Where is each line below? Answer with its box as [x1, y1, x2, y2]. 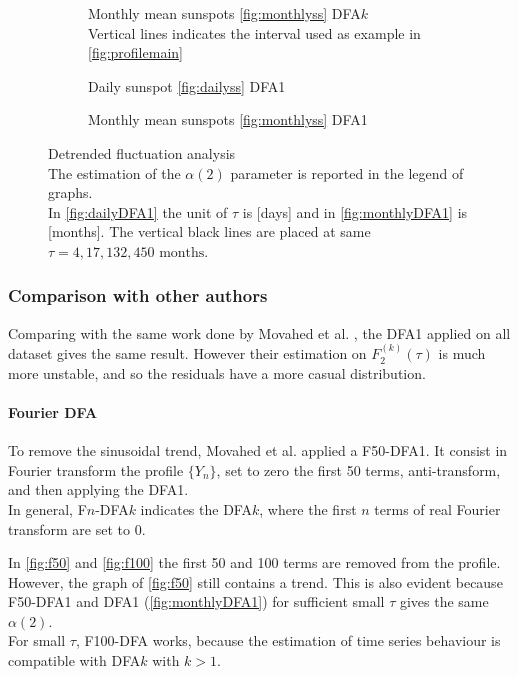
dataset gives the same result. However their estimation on [8, 343, 367, 364]
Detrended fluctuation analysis [48, 142, 236, 163]
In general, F [8, 498, 87, 519]
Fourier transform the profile [8, 459, 184, 480]
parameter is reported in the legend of [230, 162, 464, 183]
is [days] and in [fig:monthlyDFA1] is [242, 201, 468, 222]
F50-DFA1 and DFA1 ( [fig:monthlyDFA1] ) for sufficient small [8, 591, 385, 612]
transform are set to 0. [8, 518, 146, 539]
